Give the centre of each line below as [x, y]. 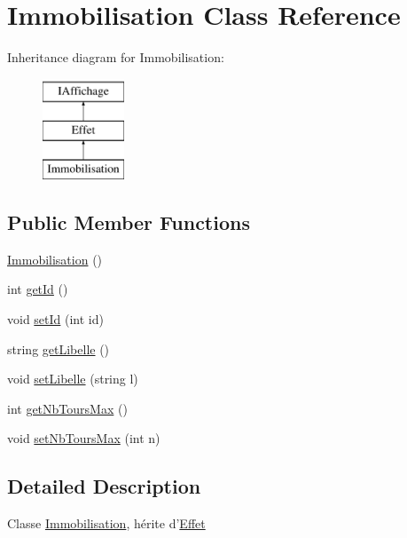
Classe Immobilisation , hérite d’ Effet [106, 523]
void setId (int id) [55, 319]
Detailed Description [104, 486]
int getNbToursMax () [67, 408]
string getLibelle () [59, 348]
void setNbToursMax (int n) [84, 438]
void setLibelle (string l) [73, 379]
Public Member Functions [129, 222]
